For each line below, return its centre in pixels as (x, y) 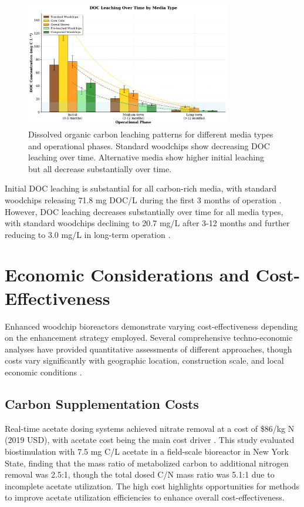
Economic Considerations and (127, 275)
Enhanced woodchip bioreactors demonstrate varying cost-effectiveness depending (151, 326)
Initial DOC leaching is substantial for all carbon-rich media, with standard (141, 188)
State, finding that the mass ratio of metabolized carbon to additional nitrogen (147, 463)
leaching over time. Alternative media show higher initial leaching (146, 157)
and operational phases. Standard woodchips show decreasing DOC (149, 145)
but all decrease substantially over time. (100, 168)
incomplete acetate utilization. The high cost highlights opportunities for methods (152, 486)
